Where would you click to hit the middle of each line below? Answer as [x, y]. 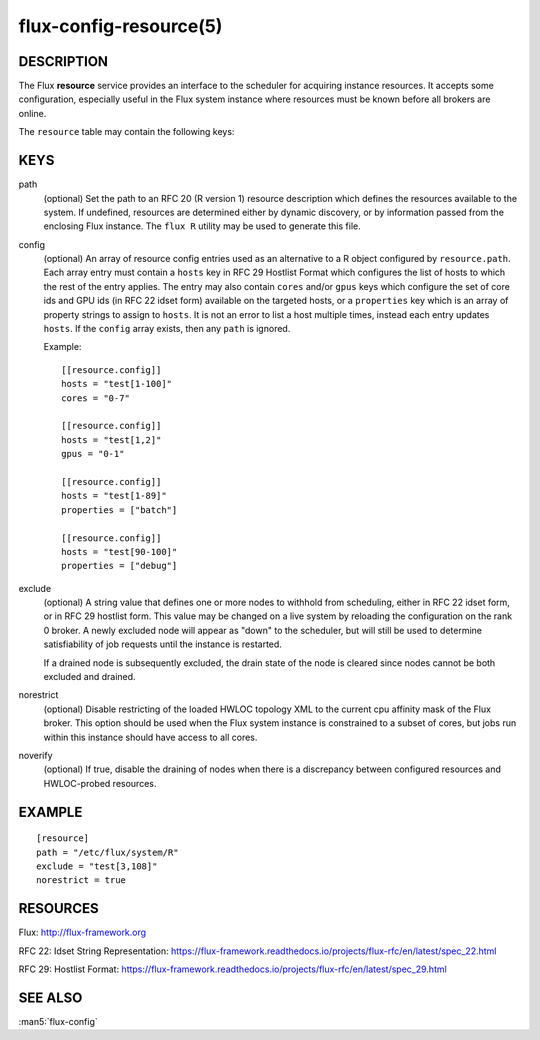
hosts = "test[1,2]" [111, 439]
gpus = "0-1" [93, 454]
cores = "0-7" [95, 398]
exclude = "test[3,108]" [97, 866]
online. [32, 113]
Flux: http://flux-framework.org [82, 932]
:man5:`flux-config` [58, 1021]
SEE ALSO [50, 997]
